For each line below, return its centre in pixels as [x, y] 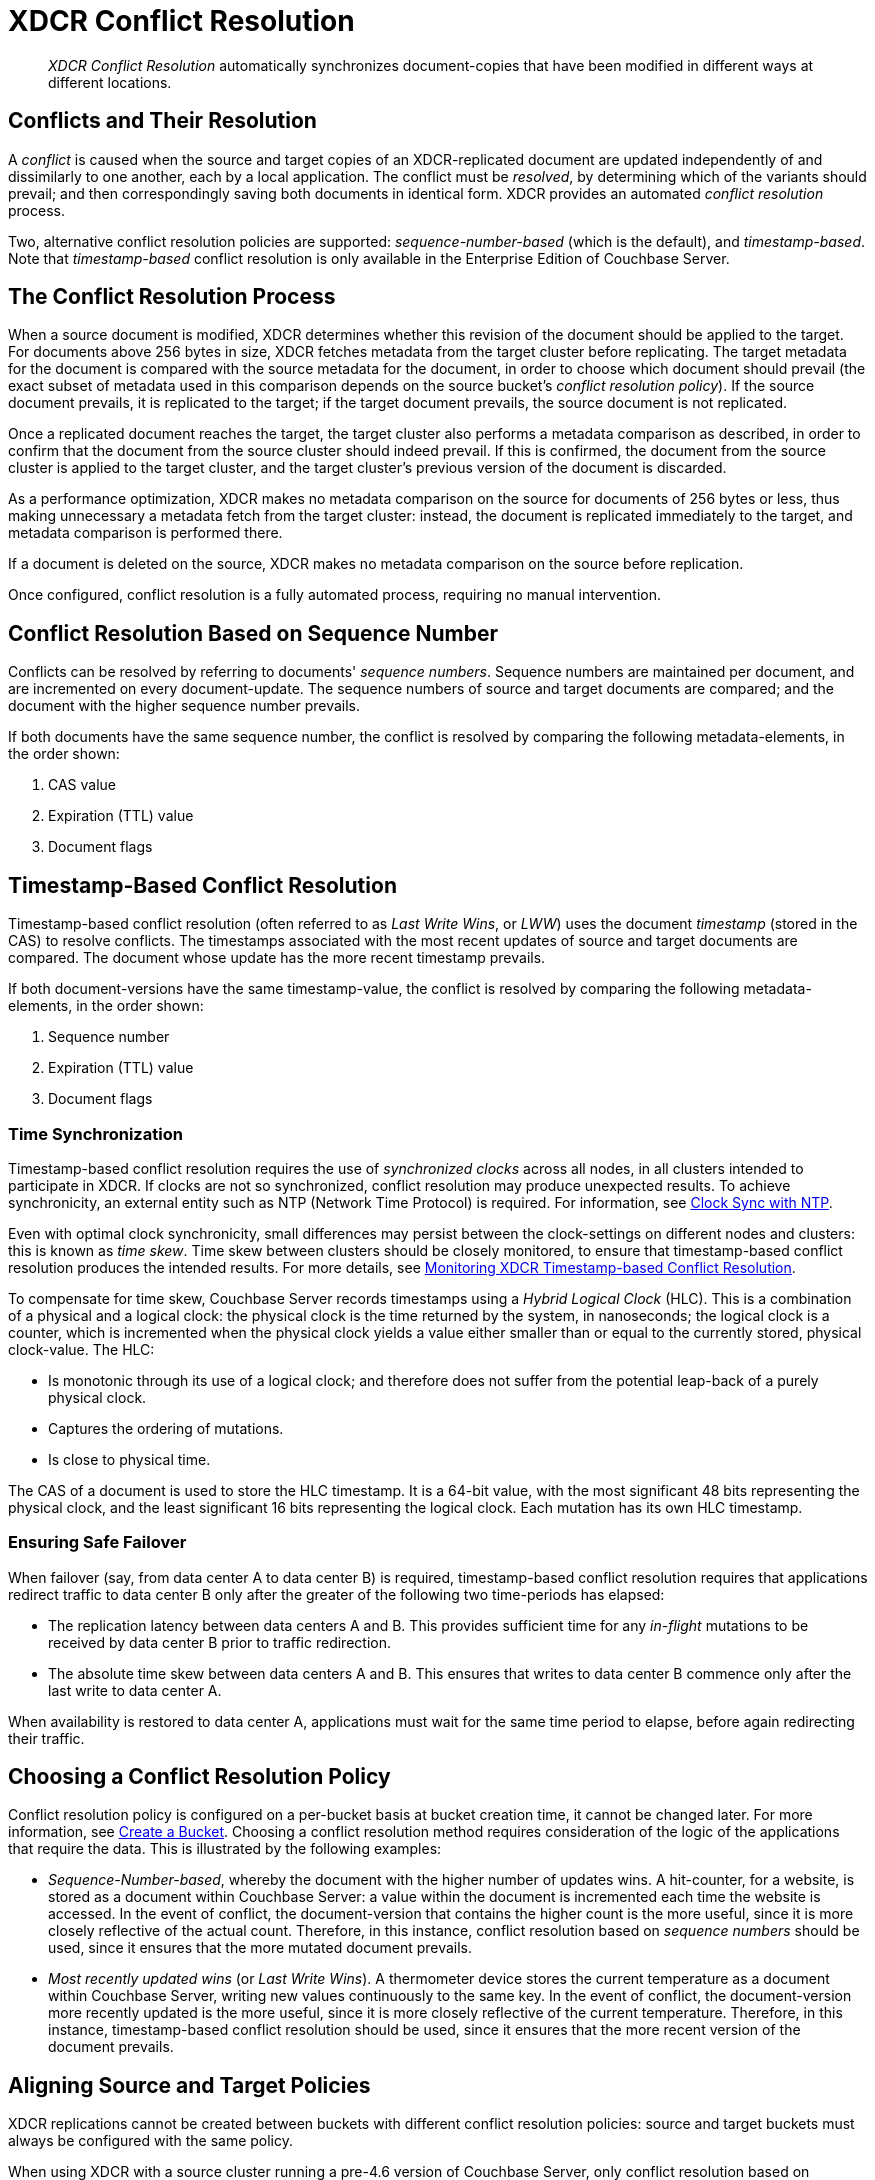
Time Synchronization [95, 1133]
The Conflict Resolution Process [172, 297]
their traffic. [46, 1738]
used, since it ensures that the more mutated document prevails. [260, 1948]
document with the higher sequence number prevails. [184, 706]
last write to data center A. [135, 1690]
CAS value [82, 785]
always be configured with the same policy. [151, 2141]
